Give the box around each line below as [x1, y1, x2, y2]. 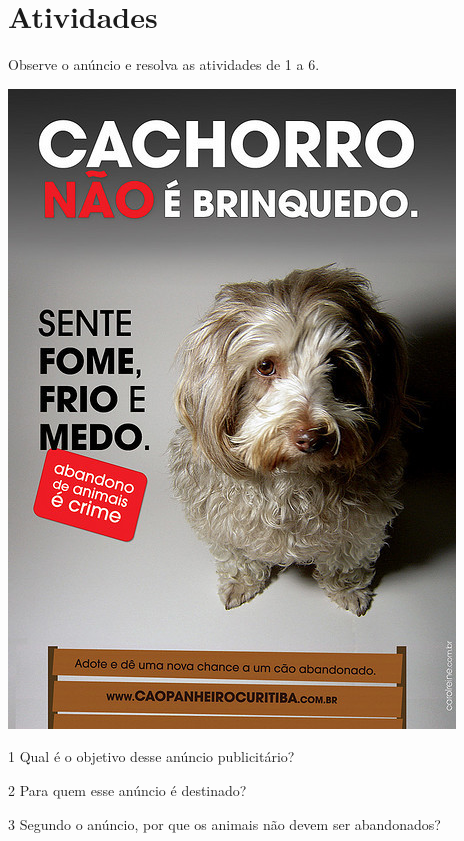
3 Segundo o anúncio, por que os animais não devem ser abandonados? [8, 813, 441, 834]
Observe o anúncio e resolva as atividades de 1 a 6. [8, 54, 320, 75]
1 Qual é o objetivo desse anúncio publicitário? [8, 746, 295, 767]
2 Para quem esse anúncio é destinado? [8, 779, 247, 800]
